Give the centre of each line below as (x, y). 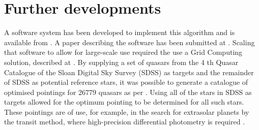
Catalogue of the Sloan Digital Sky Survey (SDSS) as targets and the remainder (129, 72)
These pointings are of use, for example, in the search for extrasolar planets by (127, 111)
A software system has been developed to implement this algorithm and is (120, 32)
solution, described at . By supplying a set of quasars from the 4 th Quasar (121, 62)
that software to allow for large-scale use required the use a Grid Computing (123, 52)
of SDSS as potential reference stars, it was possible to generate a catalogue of (126, 82)
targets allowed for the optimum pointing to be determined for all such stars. (124, 102)
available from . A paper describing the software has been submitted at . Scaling (129, 42)
